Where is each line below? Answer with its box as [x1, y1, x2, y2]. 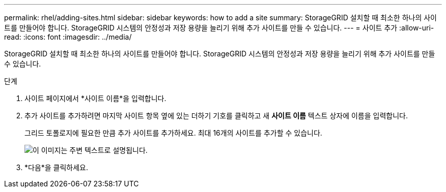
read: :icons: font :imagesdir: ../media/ [4, 33, 132, 41]
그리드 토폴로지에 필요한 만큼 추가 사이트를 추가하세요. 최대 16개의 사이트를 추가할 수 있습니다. [24, 129, 322, 137]
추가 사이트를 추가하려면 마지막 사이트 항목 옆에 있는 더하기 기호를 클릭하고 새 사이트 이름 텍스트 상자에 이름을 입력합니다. [24, 111, 408, 120]
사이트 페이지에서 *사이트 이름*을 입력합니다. [24, 94, 166, 103]
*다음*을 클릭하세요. [24, 163, 89, 172]
